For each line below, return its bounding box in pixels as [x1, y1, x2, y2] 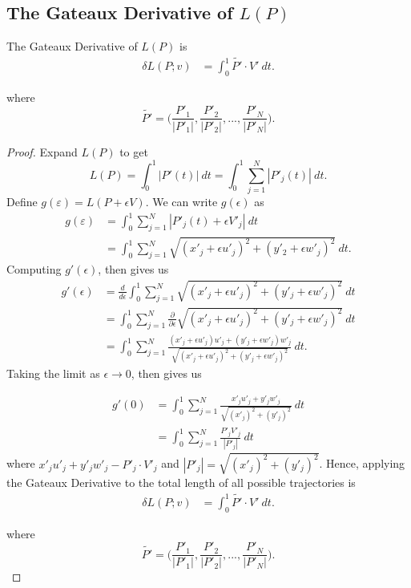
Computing [6, 260, 62, 277]
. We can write [145, 193, 218, 209]
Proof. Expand [6, 143, 78, 160]
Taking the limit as [6, 364, 100, 381]
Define [6, 193, 38, 209]
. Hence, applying [319, 455, 405, 472]
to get [119, 143, 148, 160]
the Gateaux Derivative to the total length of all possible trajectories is [6, 473, 356, 490]
